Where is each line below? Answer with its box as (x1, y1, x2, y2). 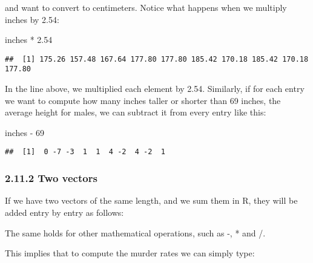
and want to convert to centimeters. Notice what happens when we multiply (5, 1, 287, 13)
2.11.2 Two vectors (5, 170, 97, 186)
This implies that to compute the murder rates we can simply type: (5, 247, 255, 259)
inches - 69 (5, 126, 45, 138)
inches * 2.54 (5, 33, 53, 46)
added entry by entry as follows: (5, 206, 124, 218)
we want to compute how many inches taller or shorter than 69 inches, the (5, 94, 281, 106)
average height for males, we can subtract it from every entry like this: (5, 106, 266, 119)
